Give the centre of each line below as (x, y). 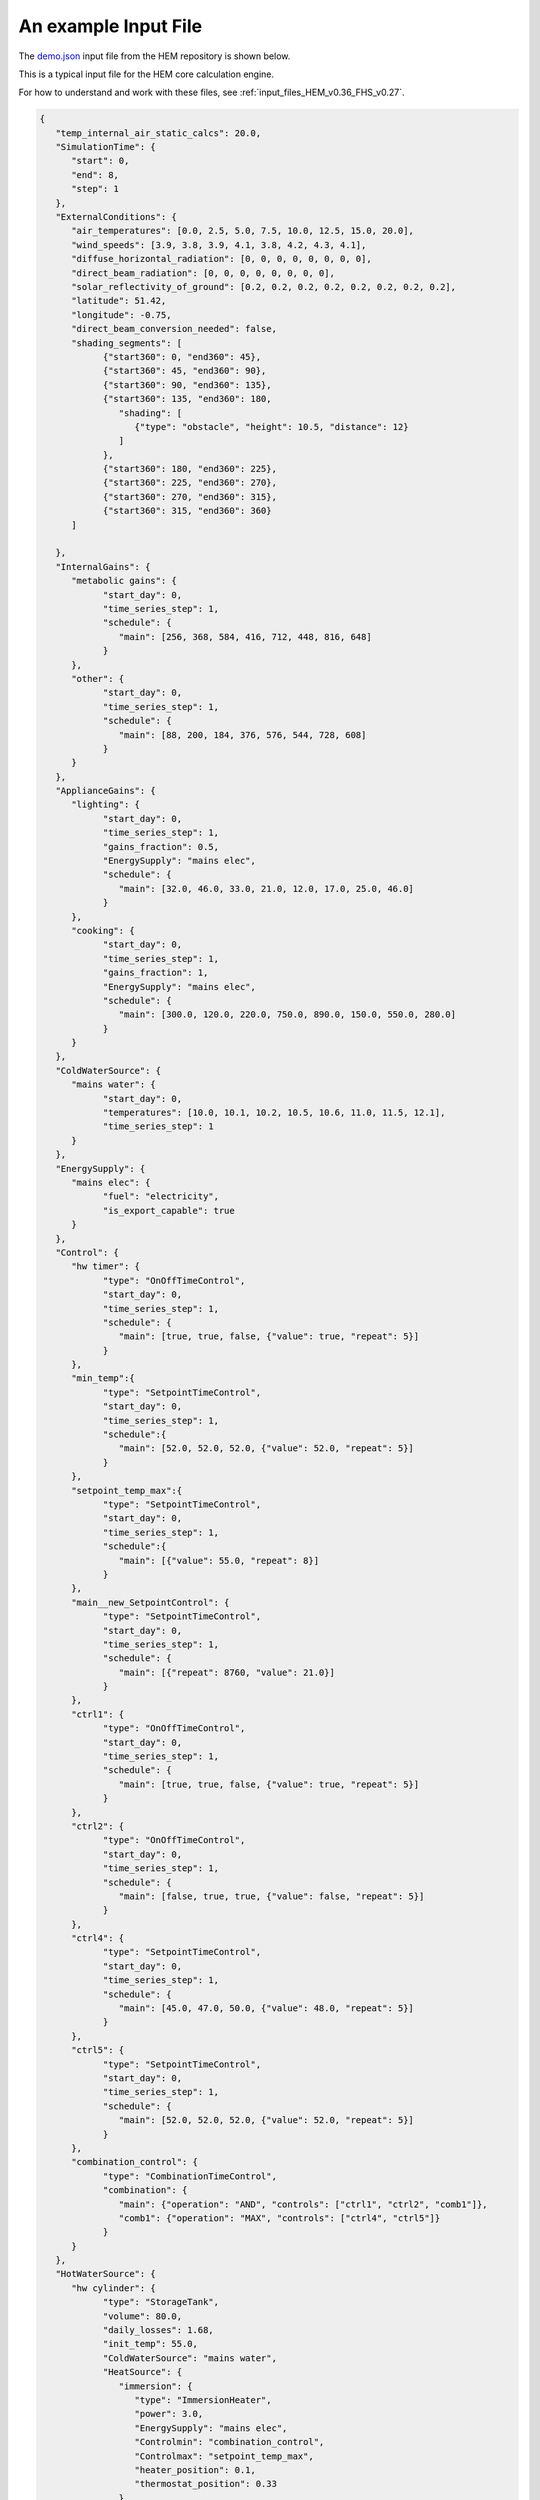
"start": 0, (100, 161)
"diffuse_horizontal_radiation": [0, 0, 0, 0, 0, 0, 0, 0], (221, 259)
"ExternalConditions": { (116, 217)
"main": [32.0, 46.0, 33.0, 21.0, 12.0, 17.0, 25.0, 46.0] (266, 888)
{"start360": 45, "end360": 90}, (184, 371)
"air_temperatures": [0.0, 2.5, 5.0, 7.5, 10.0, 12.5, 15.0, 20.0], (243, 231)
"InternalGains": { (103, 566)
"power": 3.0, (169, 2414)
